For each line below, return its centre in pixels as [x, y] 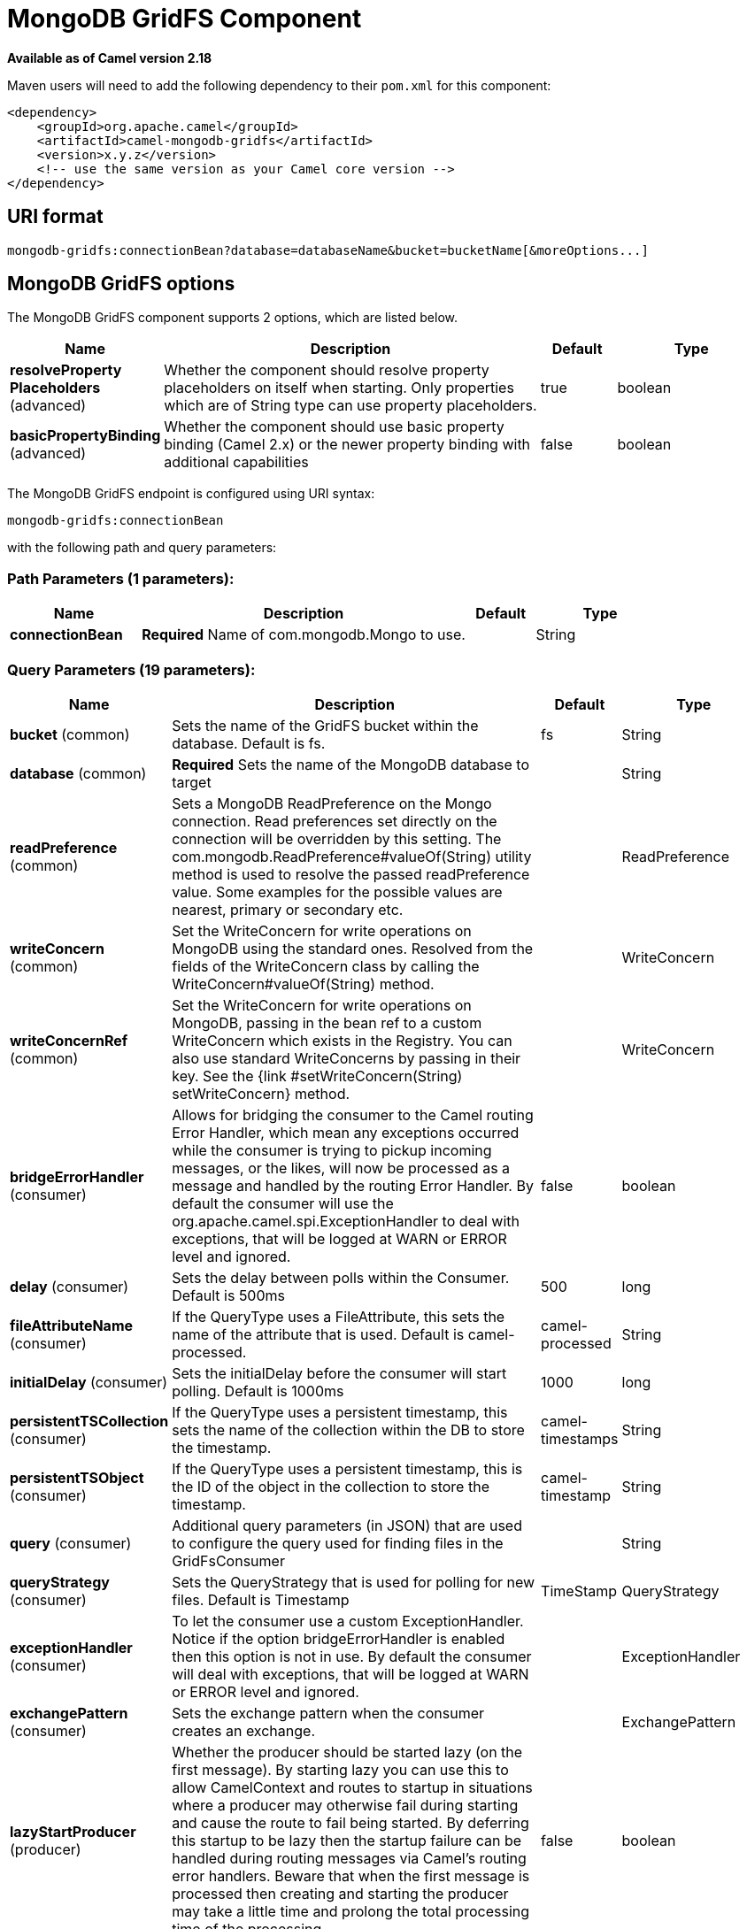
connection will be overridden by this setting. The [337, 838]
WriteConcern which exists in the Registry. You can [342, 1040]
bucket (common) [70, 734]
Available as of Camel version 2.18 [110, 58]
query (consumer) [71, 1543]
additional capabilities [236, 462]
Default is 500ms [229, 1295]
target [192, 782]
